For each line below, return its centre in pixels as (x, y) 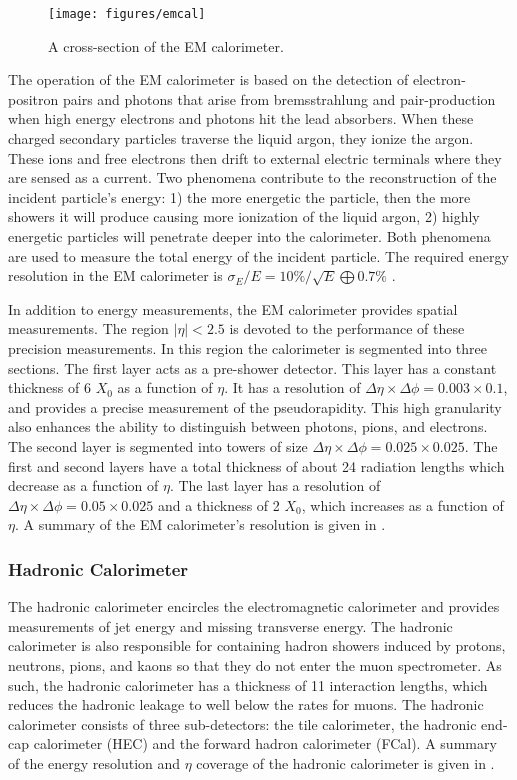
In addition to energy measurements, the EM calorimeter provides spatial (233, 308)
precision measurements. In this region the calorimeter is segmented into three (247, 347)
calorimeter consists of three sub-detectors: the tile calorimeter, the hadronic (242, 723)
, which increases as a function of (402, 504)
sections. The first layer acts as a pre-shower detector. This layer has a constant (252, 367)
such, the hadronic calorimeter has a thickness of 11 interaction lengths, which (248, 684)
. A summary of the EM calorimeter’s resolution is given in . (200, 524)
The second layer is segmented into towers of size (158, 445)
